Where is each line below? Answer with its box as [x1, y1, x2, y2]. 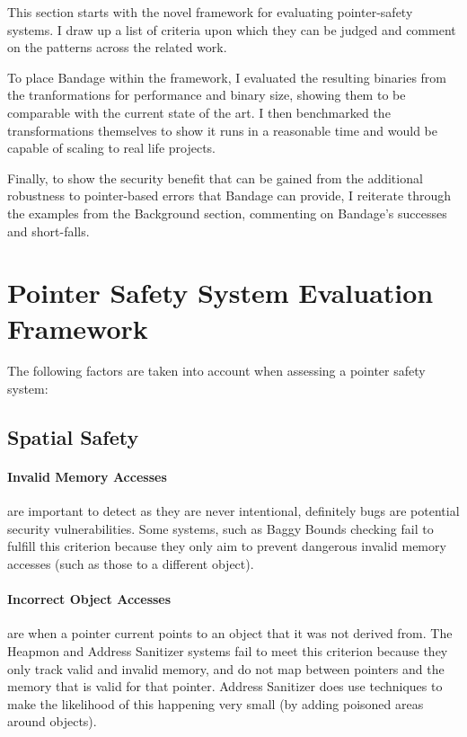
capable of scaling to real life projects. [7, 138, 216, 157]
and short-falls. [7, 221, 90, 240]
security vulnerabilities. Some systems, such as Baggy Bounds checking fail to [7, 519, 434, 537]
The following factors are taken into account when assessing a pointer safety [7, 361, 426, 380]
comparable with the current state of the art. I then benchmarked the [7, 102, 391, 121]
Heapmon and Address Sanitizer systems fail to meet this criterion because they [7, 641, 448, 660]
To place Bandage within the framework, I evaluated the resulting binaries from [7, 67, 446, 86]
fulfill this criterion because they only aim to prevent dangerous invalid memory [7, 537, 446, 555]
